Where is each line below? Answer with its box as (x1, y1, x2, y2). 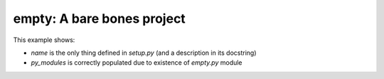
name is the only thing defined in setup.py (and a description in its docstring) (31, 48, 257, 57)
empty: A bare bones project (13, 11, 186, 26)
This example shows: (13, 36, 75, 44)
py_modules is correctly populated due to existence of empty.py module (31, 58, 242, 67)
